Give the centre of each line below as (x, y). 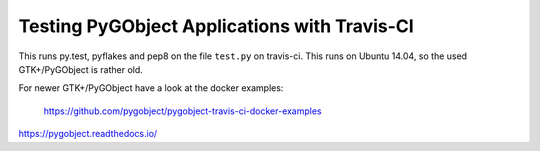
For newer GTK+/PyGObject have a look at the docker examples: (151, 88)
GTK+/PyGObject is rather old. (81, 69)
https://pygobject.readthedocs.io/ (88, 134)
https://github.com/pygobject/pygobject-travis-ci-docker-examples (182, 111)
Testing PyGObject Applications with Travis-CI (216, 26)
